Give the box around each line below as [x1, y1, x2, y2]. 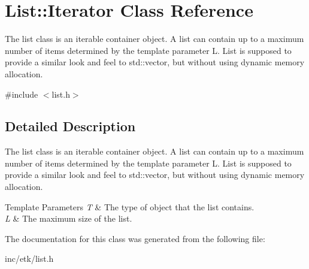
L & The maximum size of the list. [5, 212, 132, 225]
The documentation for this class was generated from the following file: [5, 232, 265, 244]
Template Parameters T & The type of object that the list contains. [5, 200, 255, 213]
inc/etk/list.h [5, 252, 54, 265]
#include [5, 87, 38, 100]
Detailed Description [5, 117, 136, 135]
